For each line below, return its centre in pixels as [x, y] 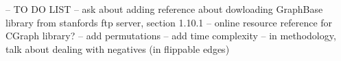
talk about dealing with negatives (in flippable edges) [118, 48]
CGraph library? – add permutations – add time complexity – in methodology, [171, 36]
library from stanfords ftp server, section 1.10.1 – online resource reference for [169, 22]
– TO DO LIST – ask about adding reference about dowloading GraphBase [164, 9]
